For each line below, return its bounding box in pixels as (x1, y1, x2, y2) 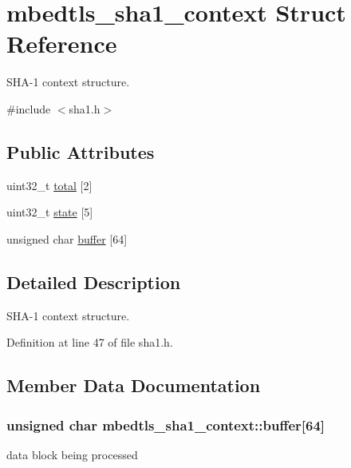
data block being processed (6, 446, 138, 462)
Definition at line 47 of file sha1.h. (6, 334, 173, 351)
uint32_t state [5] (6, 204, 93, 220)
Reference (6, 27, 117, 60)
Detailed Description (6, 269, 181, 294)
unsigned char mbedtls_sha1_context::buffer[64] (6, 414, 325, 434)
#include (6, 100, 51, 117)
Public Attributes (6, 139, 155, 164)
